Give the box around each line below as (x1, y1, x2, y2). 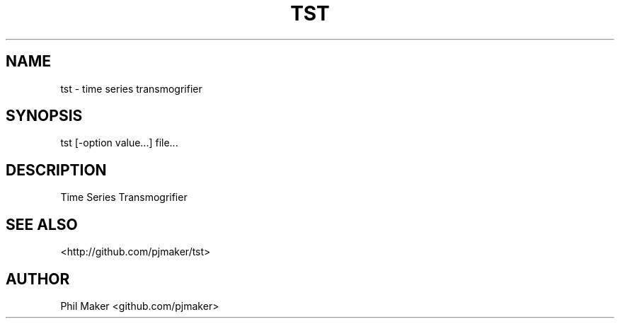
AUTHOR (6, 270, 70, 288)
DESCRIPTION (6, 161, 107, 179)
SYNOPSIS (6, 107, 83, 125)
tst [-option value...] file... (60, 137, 178, 149)
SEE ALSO (6, 215, 78, 233)
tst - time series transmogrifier (60, 82, 202, 95)
